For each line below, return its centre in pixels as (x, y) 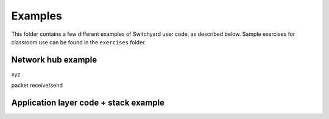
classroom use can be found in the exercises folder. (79, 42)
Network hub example (54, 60)
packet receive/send (37, 86)
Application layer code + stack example (88, 103)
